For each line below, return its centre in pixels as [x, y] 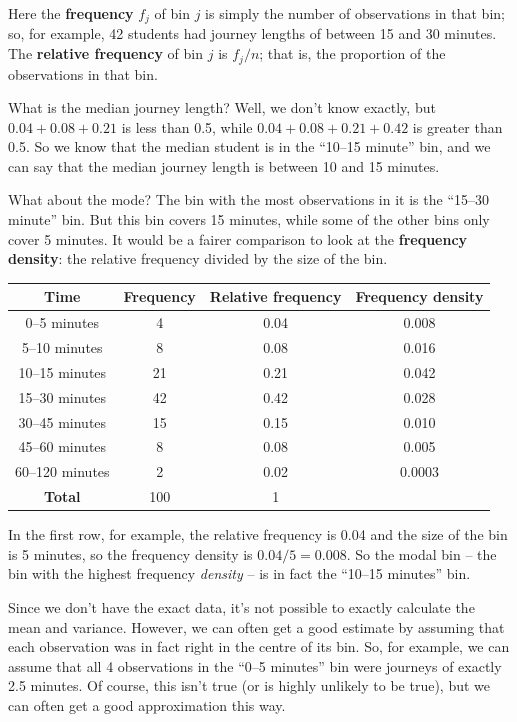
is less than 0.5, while [187, 126]
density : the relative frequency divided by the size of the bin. [198, 258]
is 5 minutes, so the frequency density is [130, 553]
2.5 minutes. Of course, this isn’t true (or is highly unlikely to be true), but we [249, 685]
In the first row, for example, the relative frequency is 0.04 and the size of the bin [258, 534]
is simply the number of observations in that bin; [355, 13]
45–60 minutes [62, 446]
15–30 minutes [62, 396]
